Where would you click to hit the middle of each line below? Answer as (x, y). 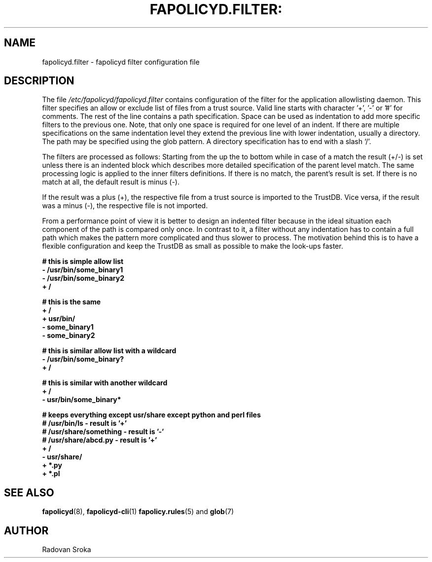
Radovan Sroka (67, 550)
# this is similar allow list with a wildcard (109, 351)
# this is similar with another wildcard (105, 383)
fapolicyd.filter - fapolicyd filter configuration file (121, 62)
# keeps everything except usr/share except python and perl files (151, 415)
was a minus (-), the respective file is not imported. (125, 206)
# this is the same (72, 302)
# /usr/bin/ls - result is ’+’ (85, 423)
